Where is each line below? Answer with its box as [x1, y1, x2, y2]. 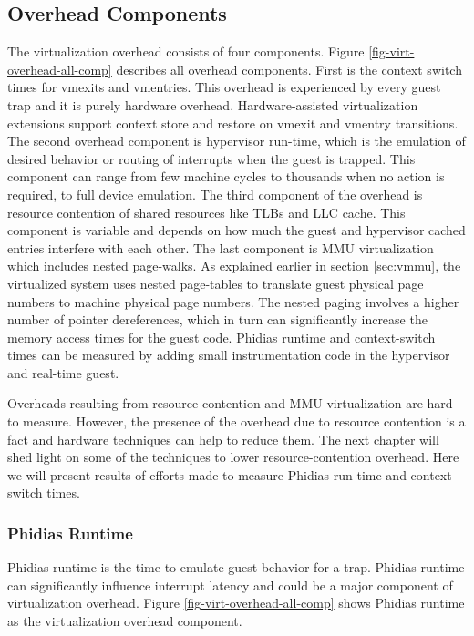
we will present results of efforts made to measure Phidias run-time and [7, 465, 407, 484]
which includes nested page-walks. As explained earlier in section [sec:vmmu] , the [7, 256, 461, 275]
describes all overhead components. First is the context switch [116, 59, 462, 78]
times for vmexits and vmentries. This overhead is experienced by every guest [7, 77, 441, 97]
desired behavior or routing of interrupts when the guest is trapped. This [7, 149, 416, 168]
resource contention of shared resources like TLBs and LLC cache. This [7, 202, 406, 221]
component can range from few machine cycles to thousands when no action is [7, 167, 445, 186]
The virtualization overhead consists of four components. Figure [7, 42, 365, 61]
